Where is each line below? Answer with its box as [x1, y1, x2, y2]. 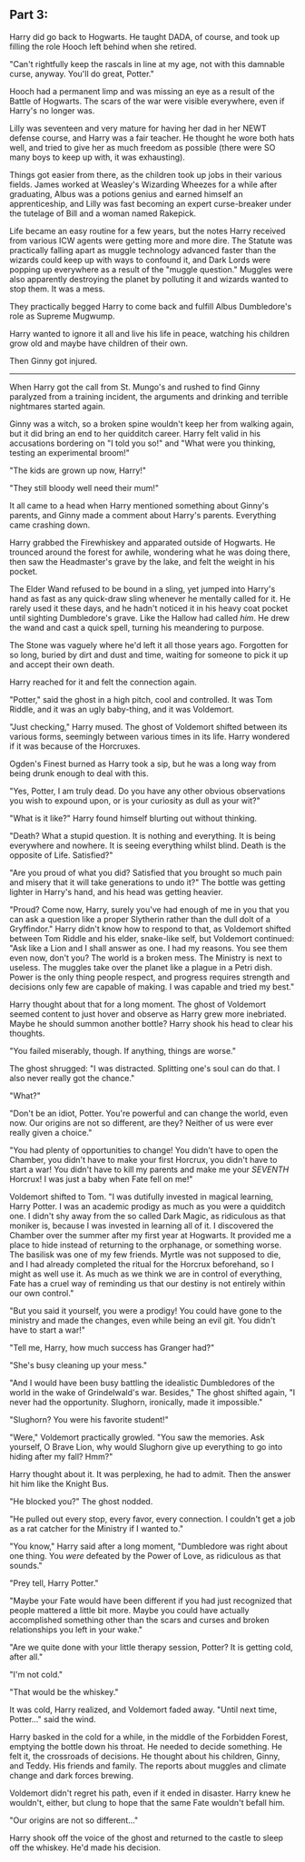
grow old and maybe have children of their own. [9, 338, 189, 349]
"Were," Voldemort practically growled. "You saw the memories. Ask [9, 1432, 265, 1443]
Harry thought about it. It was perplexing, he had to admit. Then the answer [9, 1468, 291, 1479]
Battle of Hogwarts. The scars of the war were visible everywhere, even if [9, 95, 285, 106]
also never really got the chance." [9, 1072, 135, 1083]
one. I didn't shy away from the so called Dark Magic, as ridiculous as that [9, 1210, 286, 1221]
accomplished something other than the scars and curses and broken [9, 1614, 270, 1625]
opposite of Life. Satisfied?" [9, 849, 113, 861]
